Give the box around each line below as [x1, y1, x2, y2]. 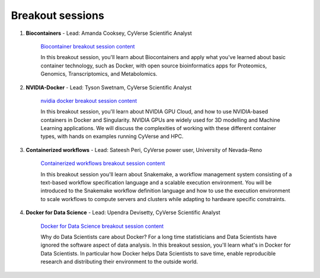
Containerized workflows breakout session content [40, 160, 165, 167]
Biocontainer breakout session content [40, 43, 135, 50]
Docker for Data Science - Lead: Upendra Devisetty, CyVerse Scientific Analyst [25, 209, 220, 216]
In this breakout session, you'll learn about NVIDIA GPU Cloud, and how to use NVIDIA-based [40, 108, 268, 115]
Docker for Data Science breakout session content [40, 222, 164, 229]
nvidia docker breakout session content [40, 97, 137, 104]
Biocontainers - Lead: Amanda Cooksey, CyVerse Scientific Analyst [25, 30, 192, 37]
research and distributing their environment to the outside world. [40, 258, 199, 266]
